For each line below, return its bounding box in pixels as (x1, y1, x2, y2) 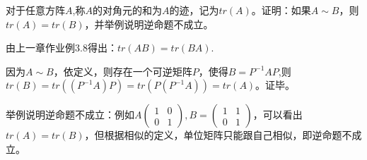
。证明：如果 (251, 3, 311, 17)
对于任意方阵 (6, 3, 65, 17)
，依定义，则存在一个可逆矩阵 (53, 63, 192, 78)
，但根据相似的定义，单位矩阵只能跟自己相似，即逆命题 (84, 128, 342, 142)
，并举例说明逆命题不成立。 (84, 16, 214, 31)
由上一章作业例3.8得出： (6, 40, 117, 55)
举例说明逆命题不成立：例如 (6, 107, 134, 122)
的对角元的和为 (92, 3, 162, 17)
